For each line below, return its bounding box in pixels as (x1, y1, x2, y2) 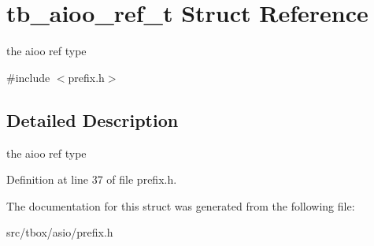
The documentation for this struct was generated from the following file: (6, 197, 355, 214)
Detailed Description (6, 107, 179, 132)
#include (6, 69, 50, 85)
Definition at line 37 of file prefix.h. (6, 171, 177, 188)
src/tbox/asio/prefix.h (6, 224, 113, 240)
